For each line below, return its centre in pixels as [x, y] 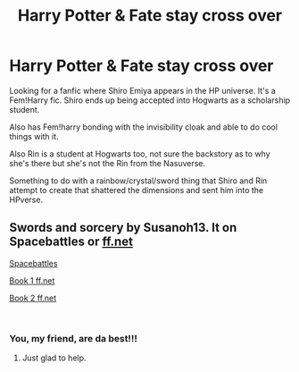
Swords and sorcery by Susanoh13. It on [123, 228]
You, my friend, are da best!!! [74, 338]
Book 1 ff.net [32, 280]
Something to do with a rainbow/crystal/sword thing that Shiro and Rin [138, 181]
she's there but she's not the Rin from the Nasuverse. [108, 163]
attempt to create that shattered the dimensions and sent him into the [137, 190]
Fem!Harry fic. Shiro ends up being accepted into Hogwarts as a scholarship [150, 100]
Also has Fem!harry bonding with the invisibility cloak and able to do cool [144, 127]
